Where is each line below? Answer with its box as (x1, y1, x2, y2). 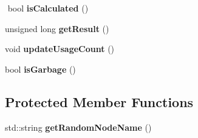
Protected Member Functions (5, 92, 194, 111)
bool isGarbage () (5, 62, 76, 75)
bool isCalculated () (7, 2, 89, 14)
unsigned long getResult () (5, 22, 109, 34)
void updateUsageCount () (5, 42, 115, 55)
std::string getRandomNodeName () (5, 120, 152, 133)
